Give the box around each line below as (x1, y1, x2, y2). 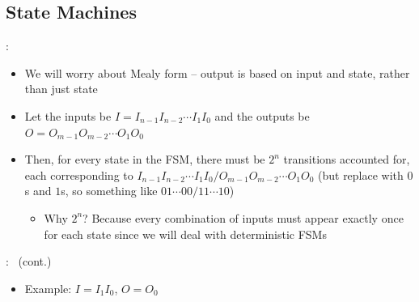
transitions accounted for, (283, 151, 410, 168)
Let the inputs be (24, 107, 112, 124)
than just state (24, 80, 98, 97)
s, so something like (61, 182, 158, 199)
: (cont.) (6, 253, 52, 270)
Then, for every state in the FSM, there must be (24, 151, 265, 168)
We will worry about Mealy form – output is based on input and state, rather (24, 64, 410, 81)
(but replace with (318, 166, 404, 183)
